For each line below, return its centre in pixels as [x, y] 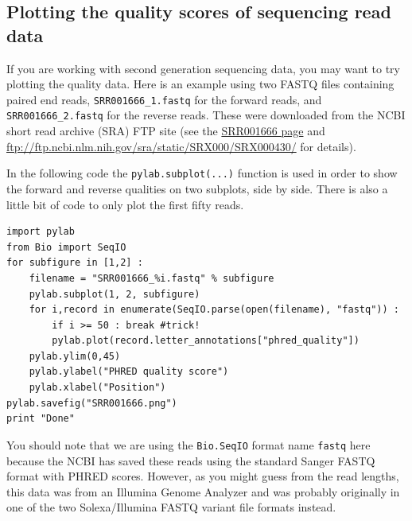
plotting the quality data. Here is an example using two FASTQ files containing [200, 84]
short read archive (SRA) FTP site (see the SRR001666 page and [166, 131]
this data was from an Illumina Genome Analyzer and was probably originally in [203, 491]
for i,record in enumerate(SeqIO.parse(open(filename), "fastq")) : [214, 310]
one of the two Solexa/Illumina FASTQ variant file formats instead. [171, 507]
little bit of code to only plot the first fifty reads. [125, 204]
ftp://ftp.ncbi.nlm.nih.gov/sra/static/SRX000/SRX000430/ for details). [181, 146]
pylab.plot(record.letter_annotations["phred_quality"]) [206, 341]
